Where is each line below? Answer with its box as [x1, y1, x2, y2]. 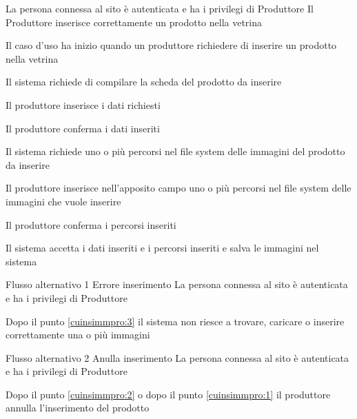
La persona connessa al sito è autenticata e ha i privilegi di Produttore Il [6, 1, 314, 15]
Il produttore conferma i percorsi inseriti [6, 217, 176, 232]
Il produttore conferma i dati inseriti [6, 121, 160, 135]
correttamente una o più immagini [6, 327, 150, 342]
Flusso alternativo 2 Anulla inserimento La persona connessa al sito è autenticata [6, 350, 349, 365]
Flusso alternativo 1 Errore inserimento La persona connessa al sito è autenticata [6, 277, 348, 292]
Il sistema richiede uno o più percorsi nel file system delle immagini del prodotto [6, 144, 345, 159]
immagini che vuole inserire [6, 194, 121, 208]
